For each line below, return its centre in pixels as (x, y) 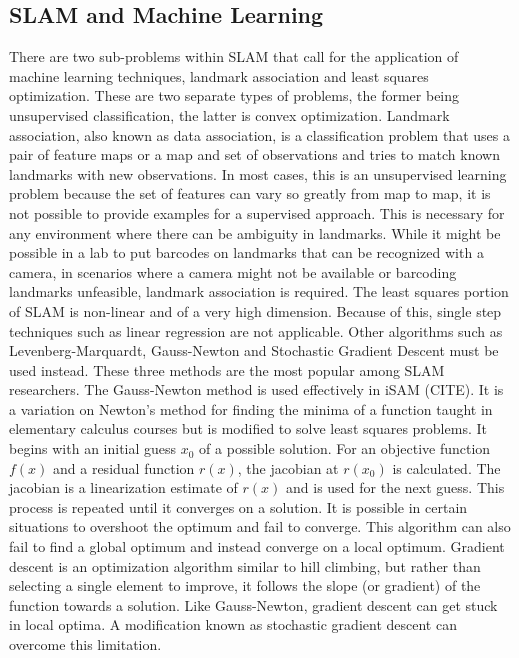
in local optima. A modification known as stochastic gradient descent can (233, 624)
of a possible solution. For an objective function (345, 448)
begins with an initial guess (93, 448)
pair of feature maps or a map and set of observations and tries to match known (254, 154)
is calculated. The (446, 467)
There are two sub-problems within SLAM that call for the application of (234, 56)
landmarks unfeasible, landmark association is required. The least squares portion (259, 291)
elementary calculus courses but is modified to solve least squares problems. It (248, 428)
